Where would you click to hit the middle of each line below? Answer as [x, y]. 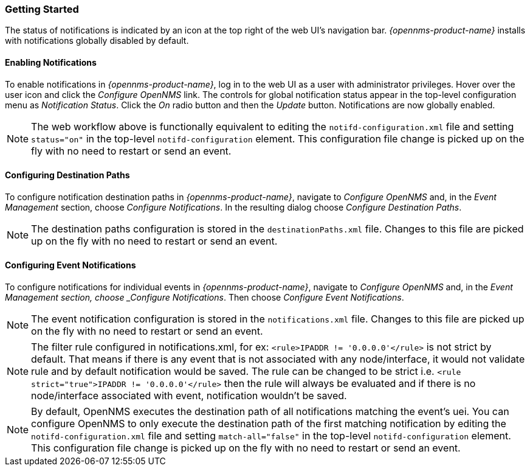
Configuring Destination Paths [67, 175]
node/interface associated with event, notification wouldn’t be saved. [189, 396]
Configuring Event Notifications [71, 265]
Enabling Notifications [51, 62]
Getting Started [42, 9]
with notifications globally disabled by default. [97, 41]
